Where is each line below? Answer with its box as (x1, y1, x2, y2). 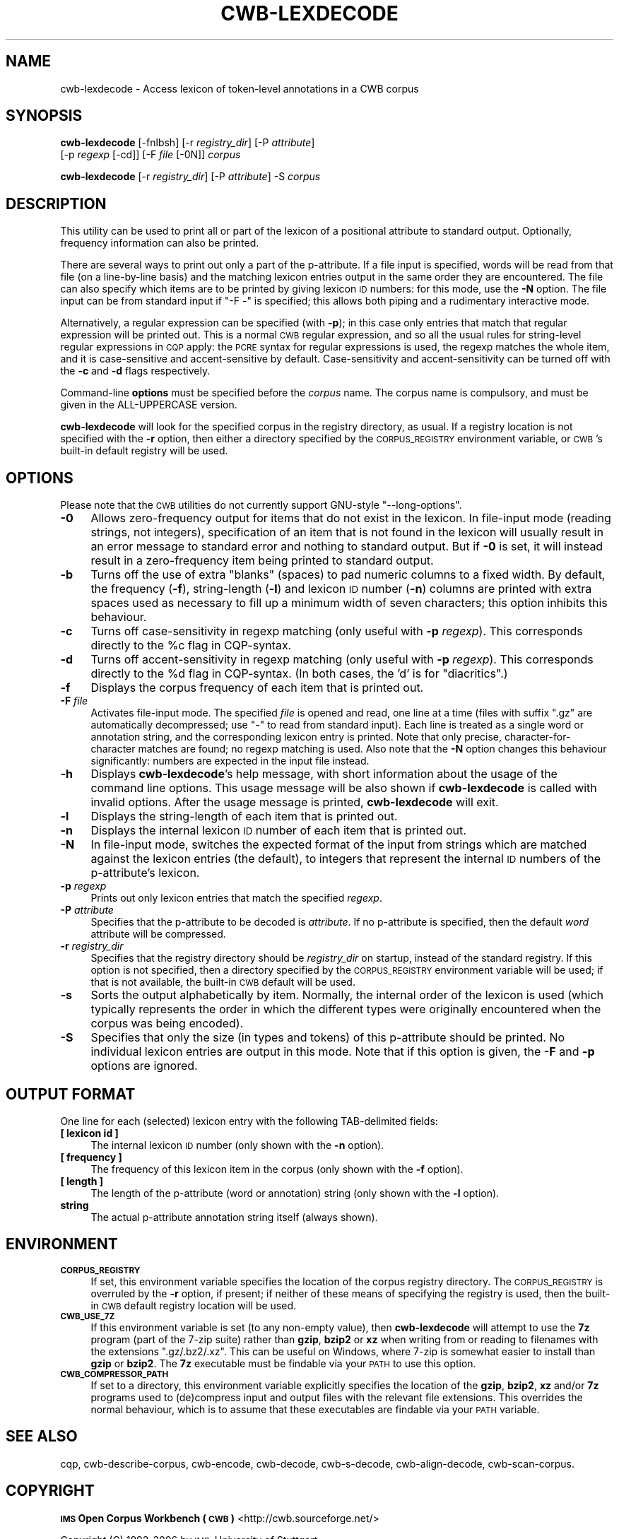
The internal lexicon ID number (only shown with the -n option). (90, 1138, 384, 1151)
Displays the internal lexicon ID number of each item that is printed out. (90, 823, 466, 838)
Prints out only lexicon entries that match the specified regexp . (90, 892, 382, 904)
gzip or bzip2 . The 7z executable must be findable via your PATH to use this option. (90, 1357, 476, 1369)
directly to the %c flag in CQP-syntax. (90, 638, 292, 653)
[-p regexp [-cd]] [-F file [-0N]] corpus (60, 148, 241, 161)
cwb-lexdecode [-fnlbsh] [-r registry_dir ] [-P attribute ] (60, 136, 315, 149)
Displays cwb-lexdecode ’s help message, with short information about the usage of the (90, 767, 558, 782)
